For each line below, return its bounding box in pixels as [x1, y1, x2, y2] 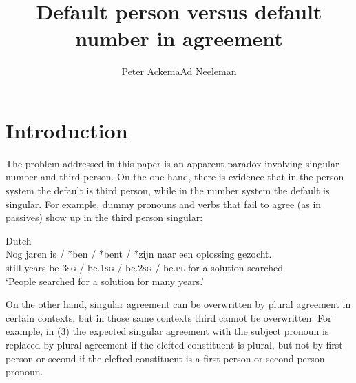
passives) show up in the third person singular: [6, 210, 203, 225]
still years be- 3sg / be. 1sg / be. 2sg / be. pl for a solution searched [6, 260, 283, 274]
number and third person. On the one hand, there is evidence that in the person [6, 169, 344, 184]
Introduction [6, 116, 128, 144]
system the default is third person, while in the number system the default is [6, 183, 330, 198]
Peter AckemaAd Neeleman [121, 64, 237, 79]
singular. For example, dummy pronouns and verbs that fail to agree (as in [6, 196, 322, 211]
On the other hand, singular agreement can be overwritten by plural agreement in [6, 297, 351, 311]
